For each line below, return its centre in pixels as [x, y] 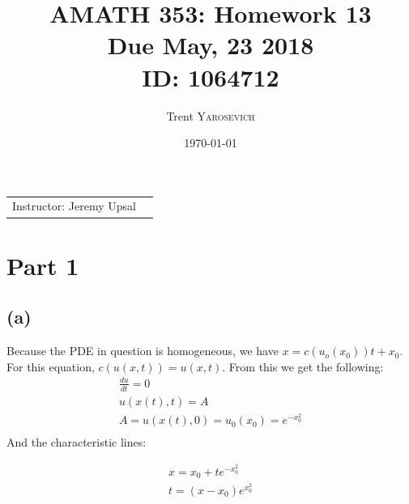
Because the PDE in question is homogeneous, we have [143, 351]
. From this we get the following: [303, 366]
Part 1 [43, 265]
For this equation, [51, 366]
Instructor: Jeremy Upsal [74, 206]
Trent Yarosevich [211, 115]
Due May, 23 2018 [211, 45]
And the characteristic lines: [77, 442]
